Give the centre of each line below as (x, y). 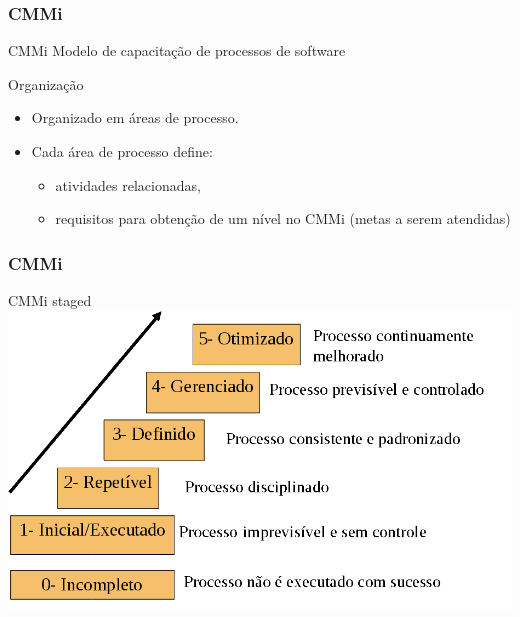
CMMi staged (50, 300)
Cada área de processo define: (122, 151)
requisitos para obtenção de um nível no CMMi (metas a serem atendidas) (283, 218)
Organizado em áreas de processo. (135, 117)
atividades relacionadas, (128, 184)
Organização (46, 83)
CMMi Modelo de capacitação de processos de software (177, 50)
